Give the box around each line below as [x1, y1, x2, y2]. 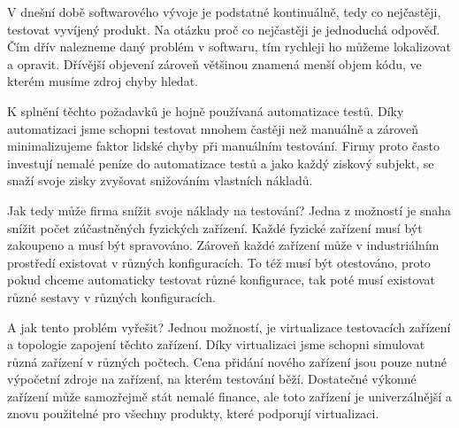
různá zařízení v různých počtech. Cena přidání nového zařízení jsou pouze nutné [7, 352, 447, 370]
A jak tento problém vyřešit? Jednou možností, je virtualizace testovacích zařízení [7, 317, 451, 336]
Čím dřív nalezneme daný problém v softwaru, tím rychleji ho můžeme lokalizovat [7, 37, 451, 56]
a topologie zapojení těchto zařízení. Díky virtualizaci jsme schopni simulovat [7, 335, 425, 354]
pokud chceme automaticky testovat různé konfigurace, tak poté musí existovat [7, 270, 436, 289]
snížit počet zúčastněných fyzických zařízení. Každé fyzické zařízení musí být [7, 218, 423, 237]
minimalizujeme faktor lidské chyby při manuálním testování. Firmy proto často [7, 136, 440, 155]
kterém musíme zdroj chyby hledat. [7, 72, 198, 90]
